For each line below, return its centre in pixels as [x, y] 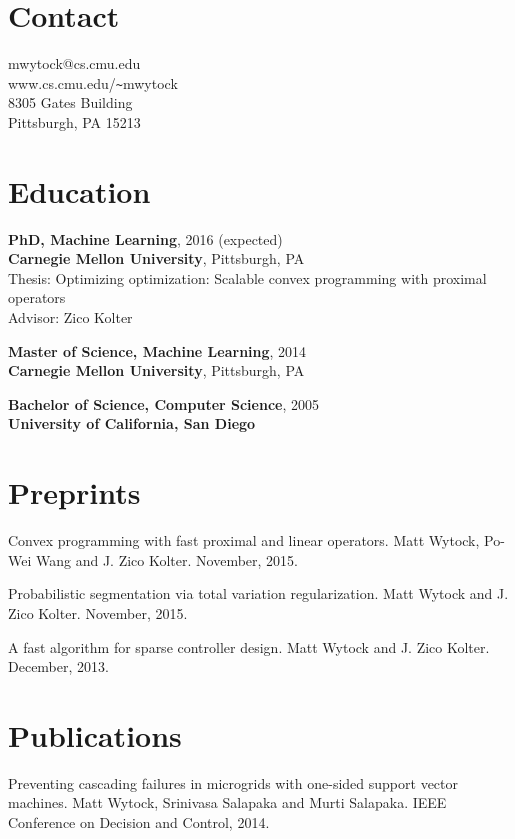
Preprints [74, 492]
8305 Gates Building [70, 102]
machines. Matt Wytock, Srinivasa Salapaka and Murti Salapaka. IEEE [227, 802]
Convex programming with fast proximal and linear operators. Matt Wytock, [244, 540]
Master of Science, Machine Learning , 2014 [157, 350]
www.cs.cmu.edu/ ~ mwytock [93, 82]
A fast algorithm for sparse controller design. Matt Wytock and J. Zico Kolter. [249, 646]
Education [79, 190]
